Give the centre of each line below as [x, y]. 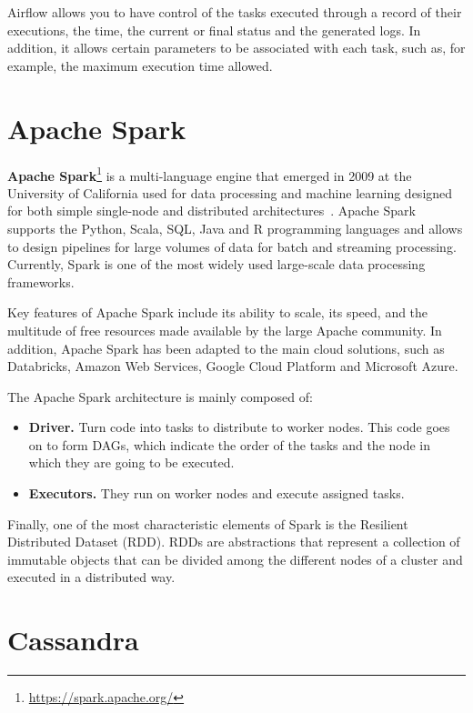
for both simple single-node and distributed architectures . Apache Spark [211, 211]
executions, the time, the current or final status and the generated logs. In [214, 30]
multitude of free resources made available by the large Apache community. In [225, 330]
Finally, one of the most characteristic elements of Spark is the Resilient [208, 523]
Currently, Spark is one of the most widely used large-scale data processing [216, 264]
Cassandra [73, 640]
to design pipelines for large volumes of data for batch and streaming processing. [232, 246]
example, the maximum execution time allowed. [140, 65]
